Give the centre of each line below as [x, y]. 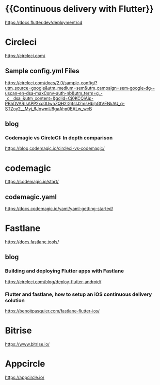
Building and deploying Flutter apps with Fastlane [64, 271]
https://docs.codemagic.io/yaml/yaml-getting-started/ [59, 209]
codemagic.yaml [31, 197]
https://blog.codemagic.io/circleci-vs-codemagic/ [55, 148]
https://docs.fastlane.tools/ [32, 242]
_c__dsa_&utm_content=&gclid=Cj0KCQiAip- [49, 98]
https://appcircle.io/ [25, 377]
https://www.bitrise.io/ [27, 344]
